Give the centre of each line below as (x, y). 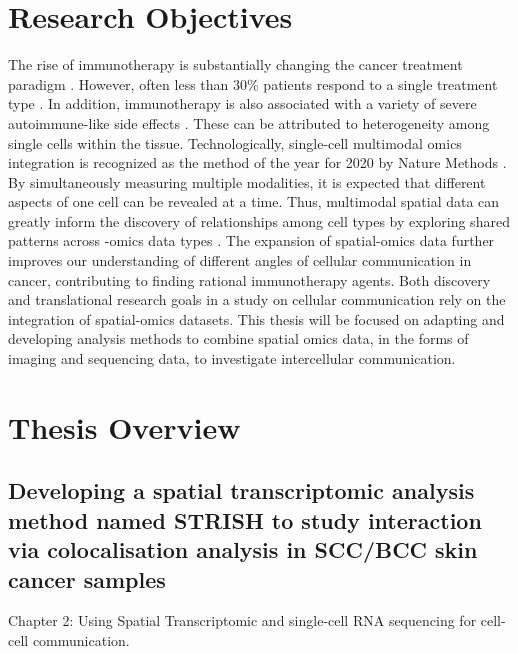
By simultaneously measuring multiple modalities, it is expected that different (247, 181)
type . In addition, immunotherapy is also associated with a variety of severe (242, 103)
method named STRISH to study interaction (245, 519)
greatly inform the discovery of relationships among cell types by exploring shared (259, 220)
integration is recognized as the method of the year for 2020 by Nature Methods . (257, 162)
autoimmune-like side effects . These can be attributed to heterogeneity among (249, 122)
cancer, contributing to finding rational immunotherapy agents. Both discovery (249, 279)
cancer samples (87, 578)
